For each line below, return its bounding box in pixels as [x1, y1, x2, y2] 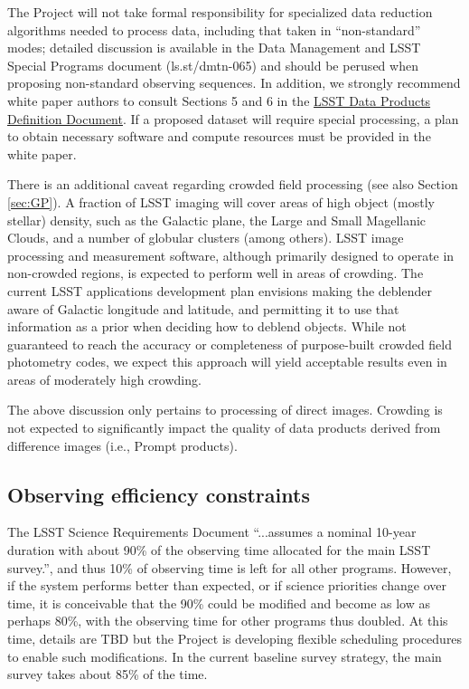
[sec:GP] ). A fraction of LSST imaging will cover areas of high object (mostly [7, 192, 435, 211]
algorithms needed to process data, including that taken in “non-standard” [7, 20, 421, 39]
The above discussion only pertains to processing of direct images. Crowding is [7, 400, 443, 419]
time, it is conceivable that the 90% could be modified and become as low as [7, 593, 431, 612]
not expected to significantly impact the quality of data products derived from [7, 418, 441, 437]
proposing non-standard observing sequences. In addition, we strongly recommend [7, 73, 461, 92]
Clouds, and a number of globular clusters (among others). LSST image [7, 228, 404, 247]
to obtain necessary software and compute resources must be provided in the [7, 127, 431, 146]
